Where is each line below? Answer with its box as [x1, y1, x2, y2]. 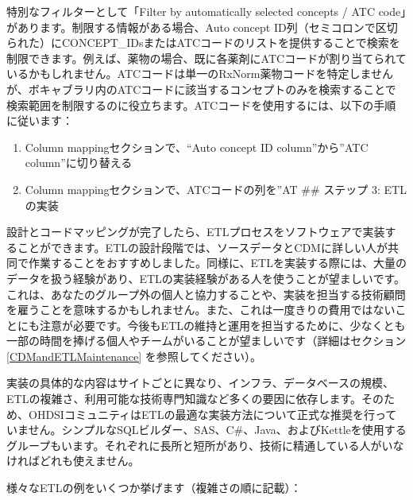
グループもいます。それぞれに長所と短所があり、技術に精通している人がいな [6, 436, 404, 453]
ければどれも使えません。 [6, 452, 140, 469]
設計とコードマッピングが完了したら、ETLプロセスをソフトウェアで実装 [6, 223, 385, 240]
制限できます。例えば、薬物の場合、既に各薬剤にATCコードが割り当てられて [6, 49, 407, 66]
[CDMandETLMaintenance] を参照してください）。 [6, 347, 261, 364]
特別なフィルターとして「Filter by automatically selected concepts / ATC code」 [6, 3, 407, 19]
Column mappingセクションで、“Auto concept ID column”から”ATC [25, 138, 369, 155]
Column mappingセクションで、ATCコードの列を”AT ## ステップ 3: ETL [25, 180, 407, 197]
